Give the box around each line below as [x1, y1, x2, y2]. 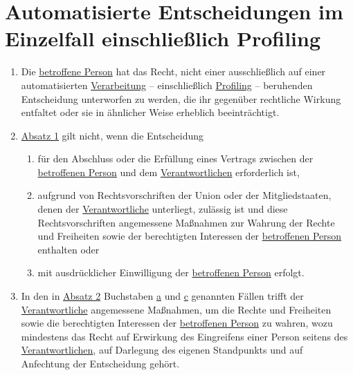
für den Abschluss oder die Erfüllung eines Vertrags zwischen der [37, 151, 314, 166]
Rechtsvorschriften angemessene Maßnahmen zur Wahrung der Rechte [37, 215, 335, 229]
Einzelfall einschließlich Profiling [5, 24, 321, 52]
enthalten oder [37, 242, 100, 256]
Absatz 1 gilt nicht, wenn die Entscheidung [21, 128, 204, 142]
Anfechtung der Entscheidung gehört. [21, 356, 180, 370]
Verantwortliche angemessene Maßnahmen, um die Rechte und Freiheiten [21, 302, 332, 316]
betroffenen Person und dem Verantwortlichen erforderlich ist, [37, 164, 300, 179]
